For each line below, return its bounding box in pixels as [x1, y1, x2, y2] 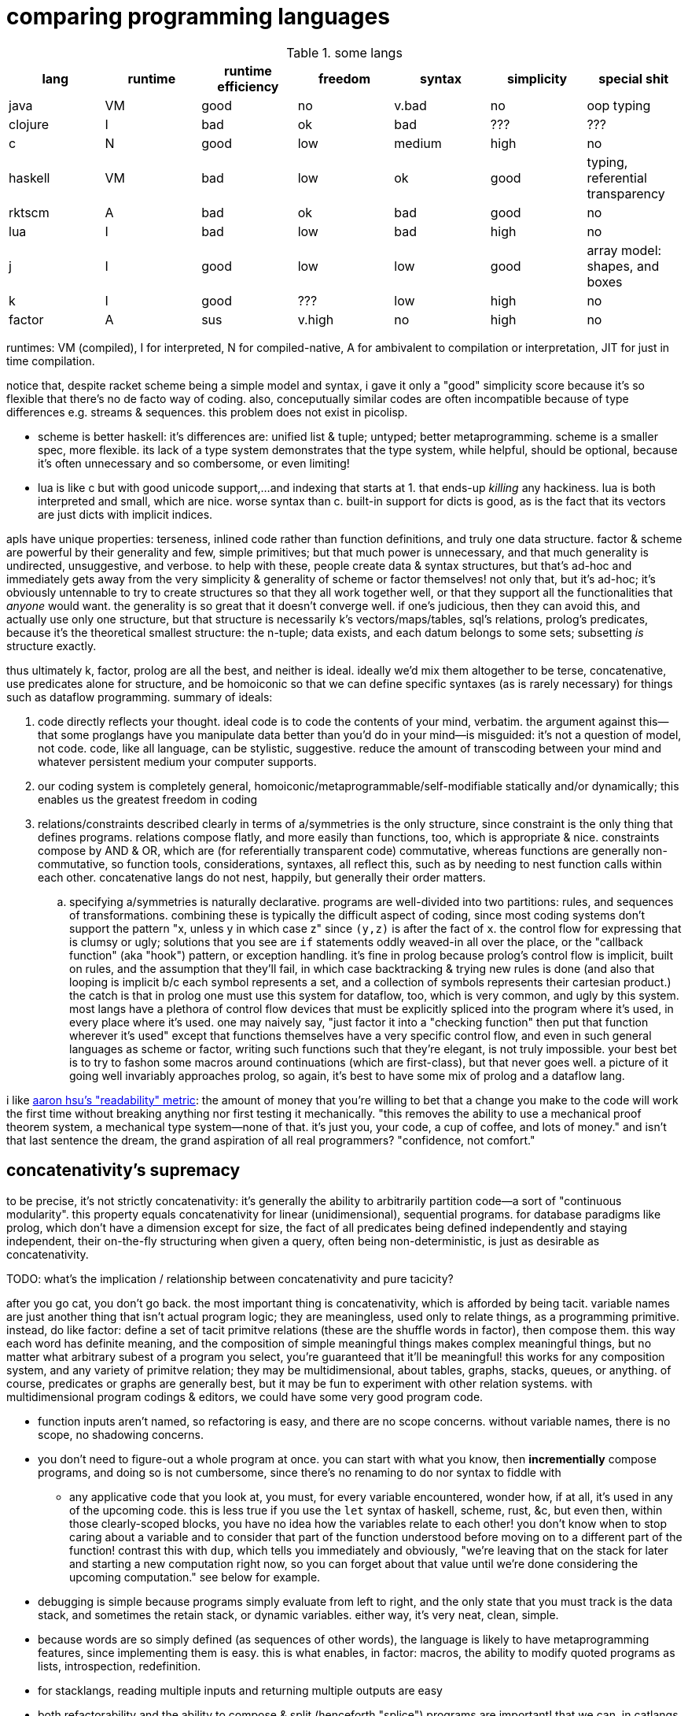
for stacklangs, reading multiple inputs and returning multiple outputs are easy [38, 1683, 443, 1697]
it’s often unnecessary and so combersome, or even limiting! [38, 456, 350, 470]
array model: [587, 242, 662, 258]
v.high [297, 311, 334, 327]
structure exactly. [6, 638, 97, 653]
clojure [9, 116, 50, 132]
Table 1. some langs [286, 44, 403, 61]
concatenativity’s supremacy [6, 1160, 241, 1181]
